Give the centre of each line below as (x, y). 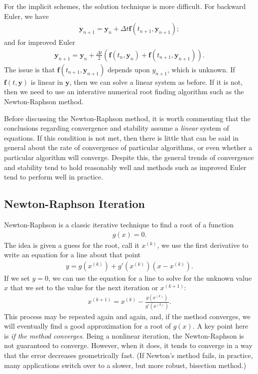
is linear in (47, 82)
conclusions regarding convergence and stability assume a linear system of (117, 128)
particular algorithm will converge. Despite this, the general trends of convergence (129, 157)
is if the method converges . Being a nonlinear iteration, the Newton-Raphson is (124, 335)
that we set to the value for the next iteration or (84, 287)
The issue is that (30, 69)
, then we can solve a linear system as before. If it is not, (156, 82)
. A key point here (220, 326)
